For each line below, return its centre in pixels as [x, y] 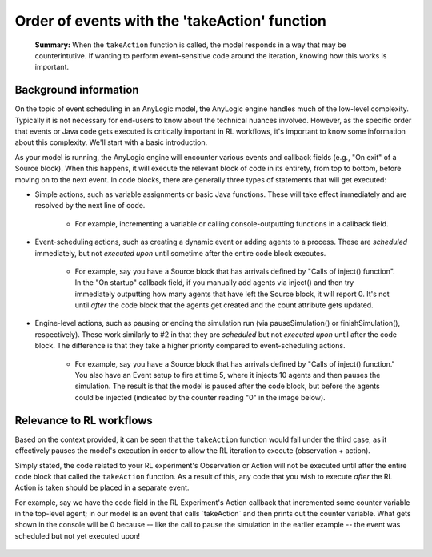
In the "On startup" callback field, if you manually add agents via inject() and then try [214, 283]
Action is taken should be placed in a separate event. [102, 487]
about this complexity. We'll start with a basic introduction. [111, 142]
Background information [77, 90]
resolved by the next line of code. [90, 206]
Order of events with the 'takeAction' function [171, 21]
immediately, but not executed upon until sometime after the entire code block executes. [180, 253]
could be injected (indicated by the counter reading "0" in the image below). [200, 397]
